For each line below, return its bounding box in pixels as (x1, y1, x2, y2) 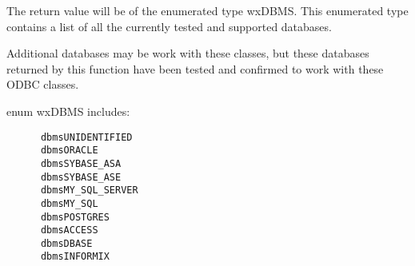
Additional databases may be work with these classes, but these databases (6, 45, 369, 62)
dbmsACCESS (40, 224, 98, 236)
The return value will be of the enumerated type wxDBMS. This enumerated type (6, 2, 409, 18)
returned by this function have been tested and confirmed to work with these (6, 60, 384, 77)
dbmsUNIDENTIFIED (40, 131, 133, 143)
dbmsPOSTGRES (40, 211, 110, 223)
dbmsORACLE (40, 145, 98, 157)
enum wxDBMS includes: (6, 102, 130, 119)
